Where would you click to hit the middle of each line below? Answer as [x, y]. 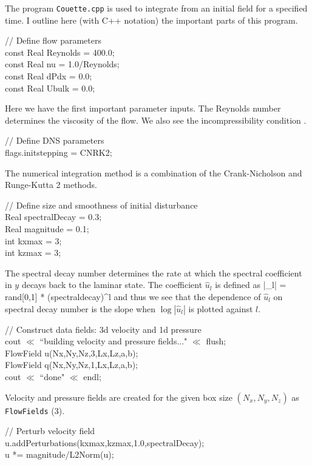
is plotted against [221, 308]
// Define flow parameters [53, 40]
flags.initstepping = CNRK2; [59, 152]
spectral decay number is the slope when [80, 308]
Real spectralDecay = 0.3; [53, 217]
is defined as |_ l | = [251, 285]
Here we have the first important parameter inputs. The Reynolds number [143, 108]
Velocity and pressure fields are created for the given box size [119, 397]
